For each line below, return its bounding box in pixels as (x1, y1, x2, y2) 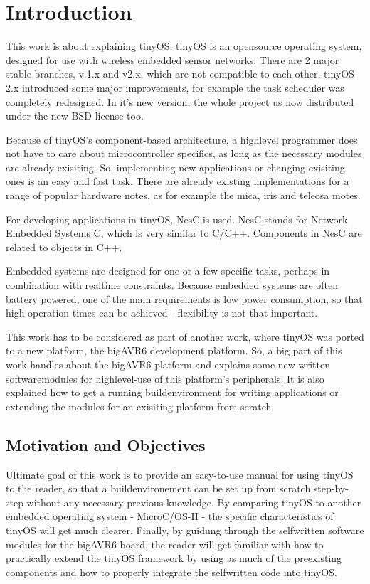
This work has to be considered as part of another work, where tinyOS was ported (6, 329, 364, 344)
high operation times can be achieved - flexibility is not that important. (6, 305, 318, 320)
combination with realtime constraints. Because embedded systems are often (6, 277, 338, 292)
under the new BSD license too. (6, 108, 144, 123)
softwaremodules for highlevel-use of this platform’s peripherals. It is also (6, 371, 324, 386)
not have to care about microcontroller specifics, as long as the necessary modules (6, 146, 362, 161)
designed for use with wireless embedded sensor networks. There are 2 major (6, 52, 339, 67)
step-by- (313, 481, 349, 496)
